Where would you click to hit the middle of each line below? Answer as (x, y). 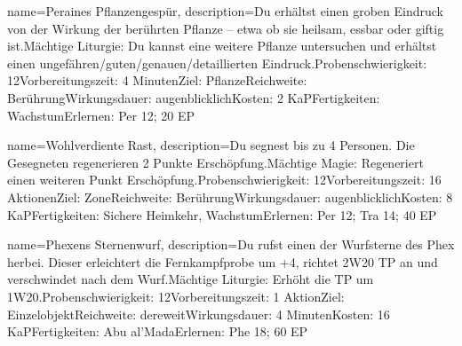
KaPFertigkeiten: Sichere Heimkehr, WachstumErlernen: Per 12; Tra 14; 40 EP (222, 214)
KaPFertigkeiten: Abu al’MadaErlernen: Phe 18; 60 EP (158, 331)
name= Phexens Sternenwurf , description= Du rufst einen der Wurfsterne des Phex (231, 244)
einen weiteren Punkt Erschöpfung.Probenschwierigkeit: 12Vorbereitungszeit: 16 (224, 180)
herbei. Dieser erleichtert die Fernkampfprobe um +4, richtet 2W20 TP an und (223, 261)
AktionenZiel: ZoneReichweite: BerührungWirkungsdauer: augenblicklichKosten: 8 (230, 197)
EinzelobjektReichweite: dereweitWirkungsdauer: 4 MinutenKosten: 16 (199, 314)
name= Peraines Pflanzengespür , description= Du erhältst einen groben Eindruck (226, 11)
